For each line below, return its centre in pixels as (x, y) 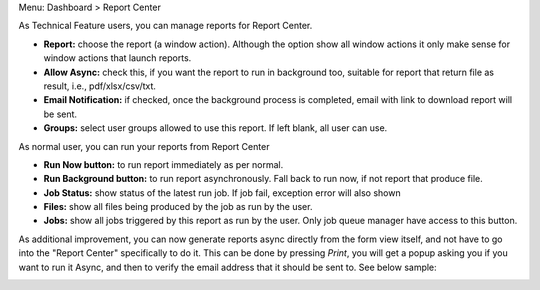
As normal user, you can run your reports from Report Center (144, 146)
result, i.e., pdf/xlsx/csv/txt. (100, 86)
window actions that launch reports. (117, 58)
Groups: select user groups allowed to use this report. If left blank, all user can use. (215, 128)
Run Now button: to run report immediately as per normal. (163, 164)
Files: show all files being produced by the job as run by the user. (178, 207)
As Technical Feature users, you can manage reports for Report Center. (165, 26)
